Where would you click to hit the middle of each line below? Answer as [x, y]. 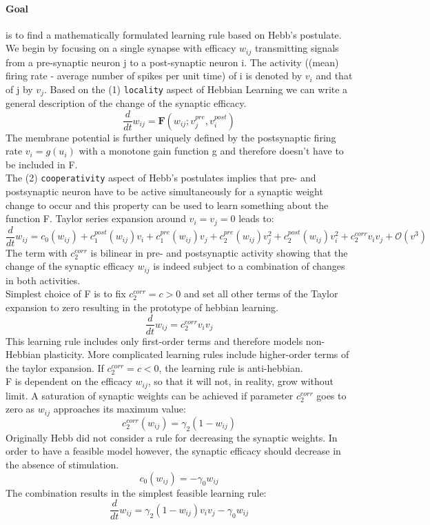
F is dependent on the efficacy [69, 381]
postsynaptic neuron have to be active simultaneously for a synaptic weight [164, 191]
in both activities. [43, 280]
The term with [37, 252]
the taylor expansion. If [55, 367]
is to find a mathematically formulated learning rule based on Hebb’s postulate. [174, 34]
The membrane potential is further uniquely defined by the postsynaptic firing [171, 137]
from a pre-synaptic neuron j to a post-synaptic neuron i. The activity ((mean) [172, 62]
